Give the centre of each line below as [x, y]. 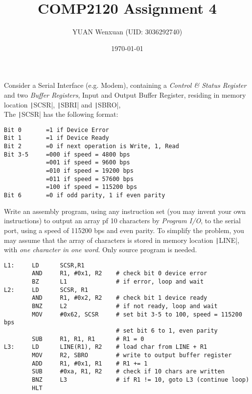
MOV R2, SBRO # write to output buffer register [132, 355]
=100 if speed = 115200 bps [92, 187]
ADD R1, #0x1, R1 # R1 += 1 [90, 363]
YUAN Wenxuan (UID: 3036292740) [127, 32]
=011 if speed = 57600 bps [90, 179]
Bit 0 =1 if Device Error [57, 130]
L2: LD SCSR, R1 [46, 290]
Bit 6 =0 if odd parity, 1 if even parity [85, 196]
